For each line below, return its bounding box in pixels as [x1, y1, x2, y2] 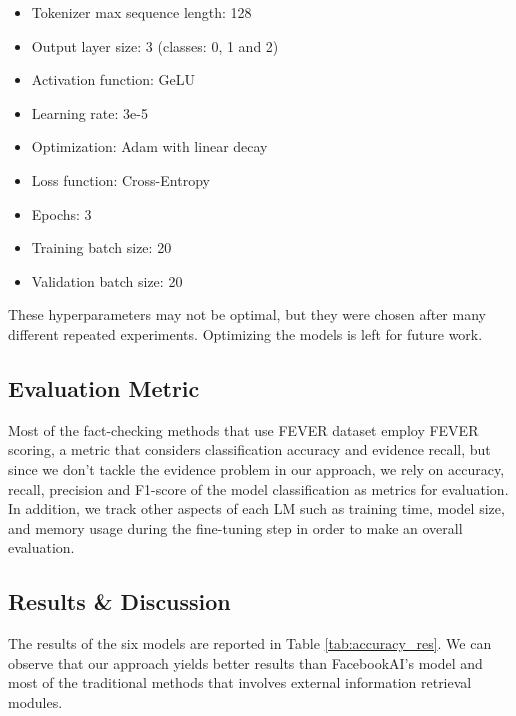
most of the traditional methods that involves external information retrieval [8, 672, 472, 693]
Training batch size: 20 [31, 237, 172, 258]
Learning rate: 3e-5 [31, 102, 148, 123]
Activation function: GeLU [31, 69, 196, 90]
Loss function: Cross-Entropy [31, 169, 210, 190]
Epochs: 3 [31, 203, 92, 224]
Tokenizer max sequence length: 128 [31, 2, 252, 22]
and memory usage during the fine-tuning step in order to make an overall [8, 517, 463, 538]
